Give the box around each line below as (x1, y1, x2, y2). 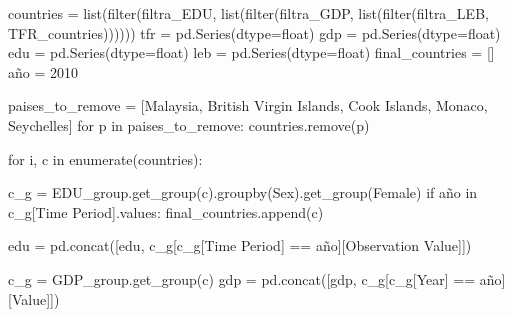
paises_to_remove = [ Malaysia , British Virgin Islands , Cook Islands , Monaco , (8, 95, 488, 116)
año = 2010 (8, 61, 79, 82)
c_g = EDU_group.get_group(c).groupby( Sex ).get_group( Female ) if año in (8, 182, 478, 203)
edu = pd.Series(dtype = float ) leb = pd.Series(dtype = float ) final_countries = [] (8, 42, 495, 63)
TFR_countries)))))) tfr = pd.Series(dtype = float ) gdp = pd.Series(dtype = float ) (8, 22, 501, 43)
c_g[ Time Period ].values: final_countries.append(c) (8, 201, 324, 222)
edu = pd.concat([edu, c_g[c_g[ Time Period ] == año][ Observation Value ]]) (8, 235, 472, 256)
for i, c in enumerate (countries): (8, 148, 203, 169)
